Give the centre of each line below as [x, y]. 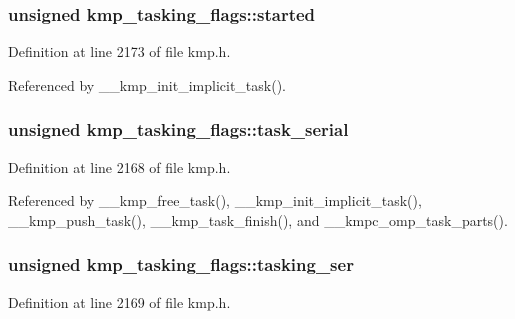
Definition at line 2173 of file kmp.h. [119, 51]
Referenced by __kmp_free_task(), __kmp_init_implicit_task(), [215, 200]
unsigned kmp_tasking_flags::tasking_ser [181, 264]
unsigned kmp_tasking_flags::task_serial [178, 129]
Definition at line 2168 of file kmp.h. [119, 166]
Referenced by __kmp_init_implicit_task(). [147, 84]
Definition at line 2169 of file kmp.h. [119, 301]
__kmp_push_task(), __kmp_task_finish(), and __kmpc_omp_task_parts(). [258, 219]
